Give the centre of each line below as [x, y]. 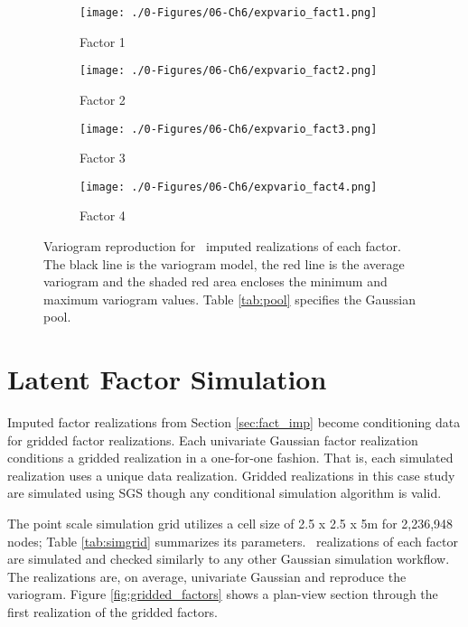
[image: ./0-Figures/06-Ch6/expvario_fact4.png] [229, 187]
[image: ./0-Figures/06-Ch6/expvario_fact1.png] [229, 13]
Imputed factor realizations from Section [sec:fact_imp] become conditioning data [234, 422]
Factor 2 [103, 99]
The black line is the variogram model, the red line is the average [224, 263]
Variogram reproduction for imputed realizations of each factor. [222, 246]
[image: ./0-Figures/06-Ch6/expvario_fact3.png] [229, 129]
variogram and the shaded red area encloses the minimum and [215, 281]
